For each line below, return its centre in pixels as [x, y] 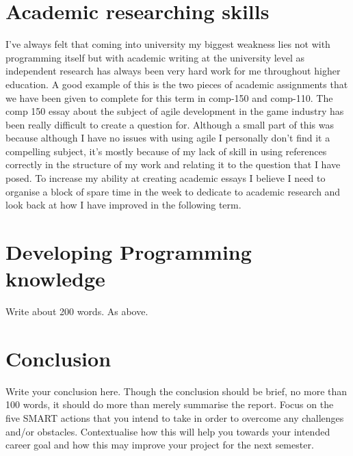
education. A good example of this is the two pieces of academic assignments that [177, 84]
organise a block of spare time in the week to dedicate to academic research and [173, 191]
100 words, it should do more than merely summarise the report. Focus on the [170, 404]
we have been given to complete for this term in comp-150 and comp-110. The [169, 97]
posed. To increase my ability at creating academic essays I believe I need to [166, 178]
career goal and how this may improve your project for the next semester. [160, 445]
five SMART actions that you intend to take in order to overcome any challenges [175, 418]
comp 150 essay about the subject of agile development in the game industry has [175, 111]
